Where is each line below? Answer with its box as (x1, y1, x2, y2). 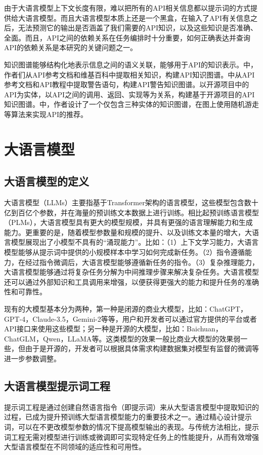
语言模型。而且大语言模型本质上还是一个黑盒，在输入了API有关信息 (25, 12, 251, 23)
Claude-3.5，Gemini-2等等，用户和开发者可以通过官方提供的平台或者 (32, 313, 257, 324)
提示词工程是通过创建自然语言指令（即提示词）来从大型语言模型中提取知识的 (4, 401, 259, 412)
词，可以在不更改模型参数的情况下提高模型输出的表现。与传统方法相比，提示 (4, 422, 259, 432)
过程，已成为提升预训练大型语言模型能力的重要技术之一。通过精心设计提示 (4, 411, 252, 422)
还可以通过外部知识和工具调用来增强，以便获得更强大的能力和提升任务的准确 (4, 276, 259, 287)
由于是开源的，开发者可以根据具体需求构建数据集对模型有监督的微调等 (25, 343, 259, 354)
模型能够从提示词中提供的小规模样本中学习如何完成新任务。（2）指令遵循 (4, 247, 245, 257)
